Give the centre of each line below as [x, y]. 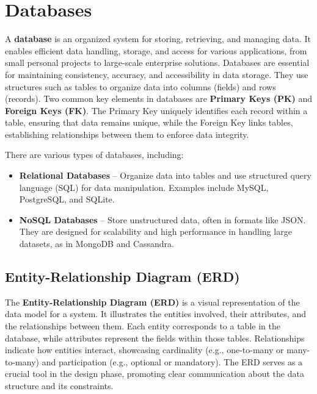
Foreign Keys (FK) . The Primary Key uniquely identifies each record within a [156, 110]
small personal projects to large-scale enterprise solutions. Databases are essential [157, 63]
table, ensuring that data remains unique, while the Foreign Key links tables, [149, 122]
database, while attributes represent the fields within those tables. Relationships [155, 338]
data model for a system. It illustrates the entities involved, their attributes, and [155, 314]
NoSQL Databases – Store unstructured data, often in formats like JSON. [162, 219]
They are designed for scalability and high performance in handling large [155, 231]
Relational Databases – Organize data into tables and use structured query [165, 175]
